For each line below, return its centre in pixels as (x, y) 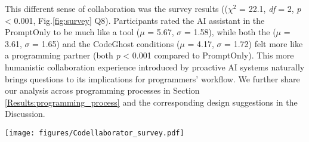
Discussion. (25, 114)
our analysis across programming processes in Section (102, 90)
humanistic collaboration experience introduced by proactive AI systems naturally (155, 67)
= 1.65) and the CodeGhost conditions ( (106, 43)
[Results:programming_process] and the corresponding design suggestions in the (151, 102)
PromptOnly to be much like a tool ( (72, 32)
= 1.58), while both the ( (230, 32)
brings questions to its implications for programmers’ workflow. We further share (152, 78)
